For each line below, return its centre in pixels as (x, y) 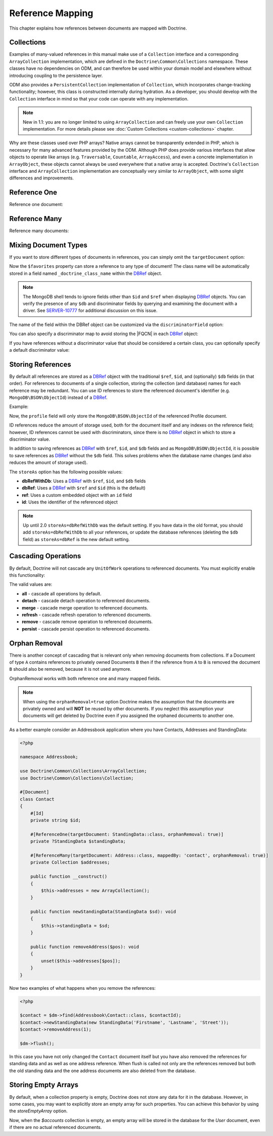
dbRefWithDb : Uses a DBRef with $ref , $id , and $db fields (84, 481)
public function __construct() (69, 876)
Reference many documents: (39, 231)
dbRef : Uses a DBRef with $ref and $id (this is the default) (84, 488)
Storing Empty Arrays (44, 1085)
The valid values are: (31, 584)
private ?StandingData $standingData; (78, 841)
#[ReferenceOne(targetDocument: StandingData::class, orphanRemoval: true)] (127, 834)
